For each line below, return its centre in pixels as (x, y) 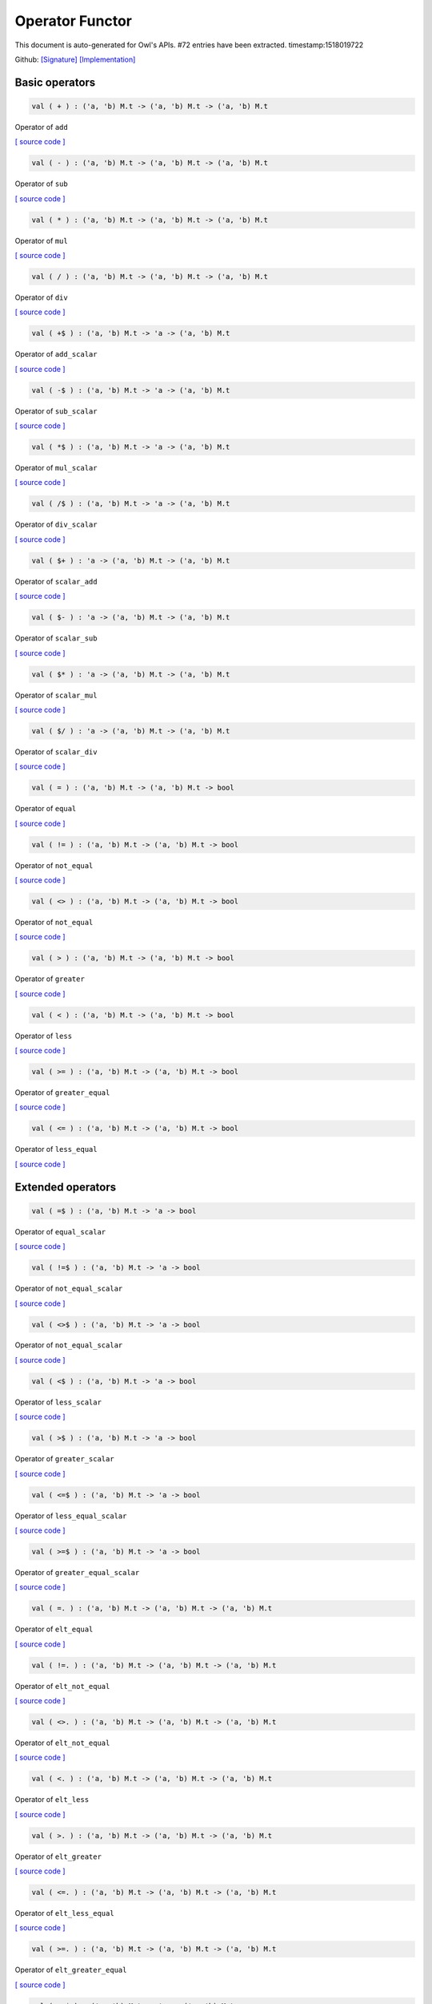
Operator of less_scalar (58, 1402)
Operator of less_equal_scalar (71, 1516)
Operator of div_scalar (56, 524)
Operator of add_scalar (56, 354)
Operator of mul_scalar (56, 468)
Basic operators (55, 82)
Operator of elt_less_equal (65, 1913)
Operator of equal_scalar (60, 1231)
